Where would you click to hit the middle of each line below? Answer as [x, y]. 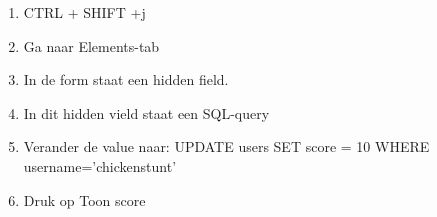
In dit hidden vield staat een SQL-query [146, 112]
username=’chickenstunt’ [100, 165]
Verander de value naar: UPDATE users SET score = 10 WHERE [226, 146]
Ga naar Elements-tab [91, 45]
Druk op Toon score [84, 199]
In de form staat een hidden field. [126, 79]
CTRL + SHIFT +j [84, 12]
